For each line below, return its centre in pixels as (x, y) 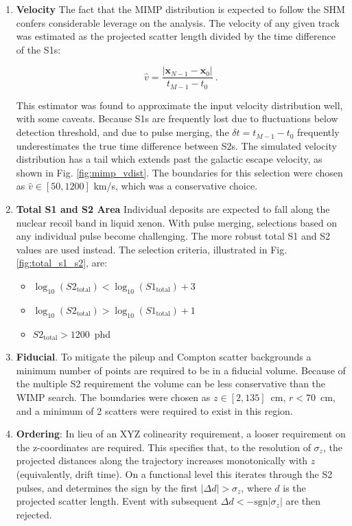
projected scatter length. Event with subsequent (117, 501)
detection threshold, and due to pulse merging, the (122, 132)
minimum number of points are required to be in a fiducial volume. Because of (181, 370)
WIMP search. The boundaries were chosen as (113, 397)
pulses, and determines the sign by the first (107, 487)
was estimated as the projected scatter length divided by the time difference (176, 36)
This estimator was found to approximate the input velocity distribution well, (179, 105)
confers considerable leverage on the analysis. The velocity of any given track (178, 22)
